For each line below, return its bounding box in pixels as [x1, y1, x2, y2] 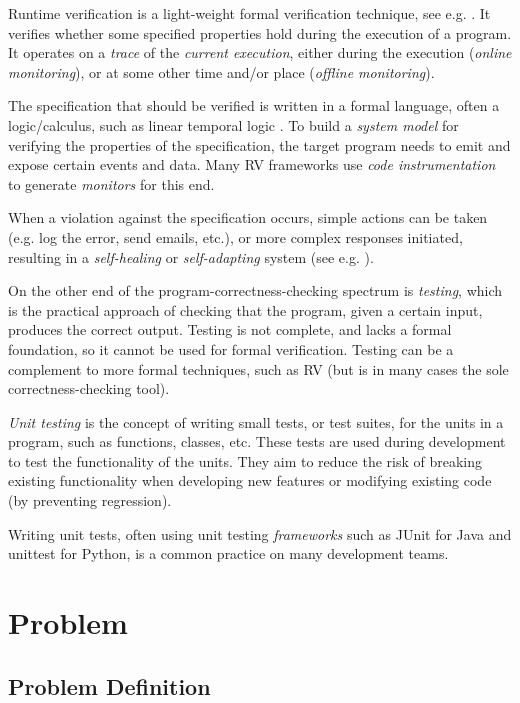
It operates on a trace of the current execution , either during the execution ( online [8, 42, 512, 63]
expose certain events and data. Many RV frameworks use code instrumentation [8, 154, 496, 175]
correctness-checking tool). [8, 378, 170, 399]
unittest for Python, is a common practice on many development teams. [8, 543, 449, 564]
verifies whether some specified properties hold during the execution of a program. [8, 22, 512, 43]
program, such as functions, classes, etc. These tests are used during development [8, 431, 506, 452]
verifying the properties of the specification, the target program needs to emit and [8, 134, 511, 155]
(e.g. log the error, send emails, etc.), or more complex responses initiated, [8, 226, 463, 247]
